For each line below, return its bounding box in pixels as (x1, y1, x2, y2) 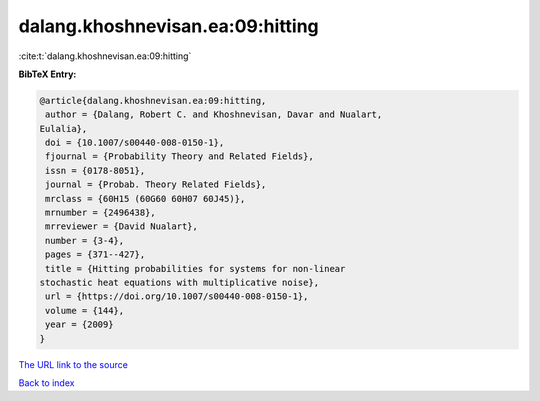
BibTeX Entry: (18, 68, 77, 80)
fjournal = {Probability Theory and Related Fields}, (45, 151, 314, 162)
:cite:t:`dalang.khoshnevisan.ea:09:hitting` (18, 50, 192, 62)
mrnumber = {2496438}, (45, 207, 157, 219)
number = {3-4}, (45, 235, 125, 246)
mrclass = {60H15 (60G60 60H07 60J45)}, (45, 193, 246, 204)
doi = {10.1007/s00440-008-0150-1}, (45, 137, 225, 149)
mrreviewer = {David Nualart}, (45, 221, 199, 232)
